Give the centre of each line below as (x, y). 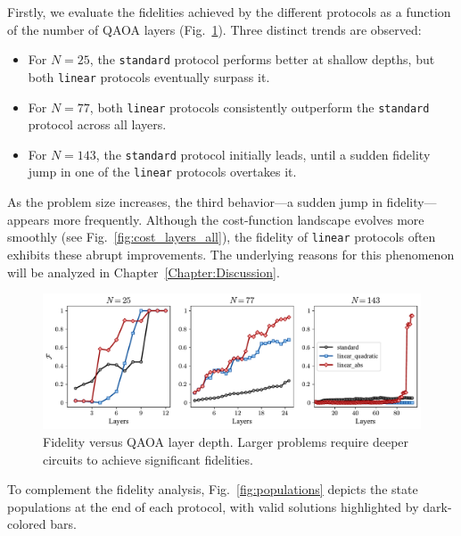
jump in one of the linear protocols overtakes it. (162, 172)
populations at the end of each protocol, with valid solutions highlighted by (213, 506)
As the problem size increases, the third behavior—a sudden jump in (195, 202)
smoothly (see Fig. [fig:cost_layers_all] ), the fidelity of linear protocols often (222, 237)
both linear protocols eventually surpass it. (149, 76)
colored (27, 524)
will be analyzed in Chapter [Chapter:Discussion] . (144, 272)
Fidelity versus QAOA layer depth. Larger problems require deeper (226, 442)
